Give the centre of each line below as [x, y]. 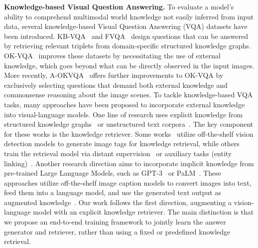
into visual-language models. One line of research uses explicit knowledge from [124, 114]
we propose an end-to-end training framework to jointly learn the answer [115, 222]
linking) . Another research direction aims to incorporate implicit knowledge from [129, 163]
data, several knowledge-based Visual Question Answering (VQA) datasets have [126, 26]
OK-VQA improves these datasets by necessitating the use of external [112, 55]
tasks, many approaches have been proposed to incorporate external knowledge [125, 104]
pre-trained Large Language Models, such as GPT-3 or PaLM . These [113, 173]
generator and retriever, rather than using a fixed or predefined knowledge [117, 231]
